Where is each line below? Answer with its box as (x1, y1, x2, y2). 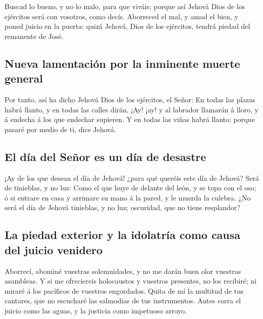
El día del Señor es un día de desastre (5, 148, 206, 164)
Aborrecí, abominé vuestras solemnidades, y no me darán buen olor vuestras (5, 265, 241, 276)
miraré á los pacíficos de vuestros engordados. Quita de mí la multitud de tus (5, 285, 244, 296)
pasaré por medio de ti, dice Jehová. (5, 124, 116, 134)
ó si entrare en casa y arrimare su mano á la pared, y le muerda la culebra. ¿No (5, 192, 251, 203)
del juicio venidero (5, 242, 103, 257)
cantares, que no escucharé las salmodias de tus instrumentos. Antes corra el (5, 295, 241, 306)
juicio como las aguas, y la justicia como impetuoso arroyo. (5, 305, 187, 315)
